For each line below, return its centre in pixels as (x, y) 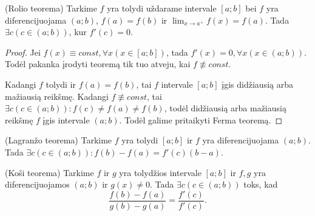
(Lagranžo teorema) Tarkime (59, 140)
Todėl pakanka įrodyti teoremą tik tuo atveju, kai (98, 64)
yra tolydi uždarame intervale (162, 8)
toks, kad (261, 184)
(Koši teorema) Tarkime (49, 172)
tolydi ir (61, 84)
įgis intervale (66, 119)
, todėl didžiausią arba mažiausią (225, 108)
